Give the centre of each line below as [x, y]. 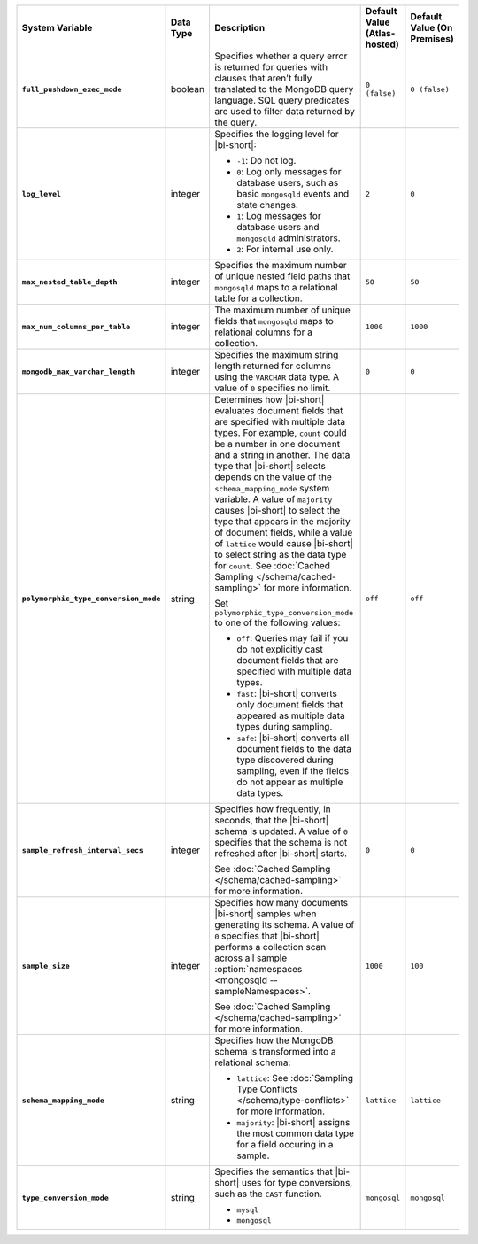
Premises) [432, 39]
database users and [278, 227]
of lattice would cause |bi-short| [283, 543]
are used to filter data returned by [285, 111]
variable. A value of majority [273, 499]
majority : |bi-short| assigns [293, 1122]
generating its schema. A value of [284, 925]
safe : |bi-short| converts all [293, 738]
